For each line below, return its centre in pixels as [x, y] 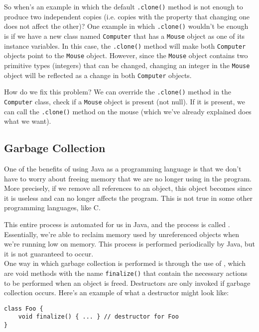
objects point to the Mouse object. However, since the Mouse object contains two [126, 55]
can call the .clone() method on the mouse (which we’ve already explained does [128, 111]
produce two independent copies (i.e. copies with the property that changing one [127, 16]
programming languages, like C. [52, 207]
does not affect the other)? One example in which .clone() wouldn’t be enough [126, 26]
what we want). [28, 121]
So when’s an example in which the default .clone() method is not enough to [124, 6]
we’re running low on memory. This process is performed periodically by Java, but [130, 244]
